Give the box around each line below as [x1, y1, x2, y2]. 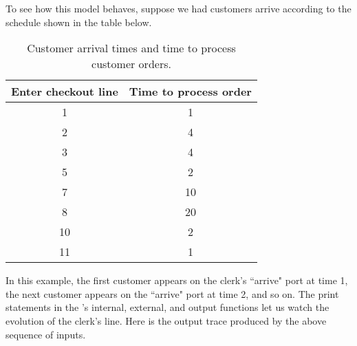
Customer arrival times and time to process [27, 40, 236, 56]
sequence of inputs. [6, 327, 86, 341]
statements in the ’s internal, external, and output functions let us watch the [6, 300, 329, 314]
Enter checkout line [11, 83, 118, 100]
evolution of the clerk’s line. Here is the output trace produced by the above [6, 313, 327, 327]
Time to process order [129, 83, 252, 100]
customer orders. [91, 56, 171, 72]
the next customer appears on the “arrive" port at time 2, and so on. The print [6, 286, 339, 301]
